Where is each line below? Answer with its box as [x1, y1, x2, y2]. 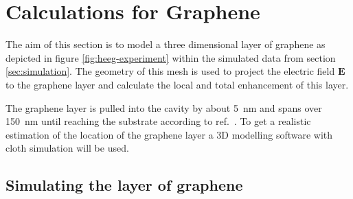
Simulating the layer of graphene [5, 174, 243, 196]
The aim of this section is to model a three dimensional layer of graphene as [5, 37, 326, 51]
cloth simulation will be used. [5, 141, 129, 155]
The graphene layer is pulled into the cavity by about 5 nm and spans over [5, 100, 322, 115]
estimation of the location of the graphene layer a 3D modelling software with [5, 127, 333, 141]
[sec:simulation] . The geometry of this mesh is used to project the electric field [5, 64, 335, 78]
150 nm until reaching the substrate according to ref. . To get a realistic [5, 114, 311, 128]
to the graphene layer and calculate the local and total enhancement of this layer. [5, 77, 349, 91]
